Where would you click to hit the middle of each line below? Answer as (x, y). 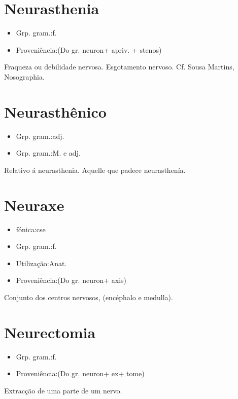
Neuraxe (34, 205)
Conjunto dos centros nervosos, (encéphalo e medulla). (89, 297)
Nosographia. (24, 76)
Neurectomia (50, 332)
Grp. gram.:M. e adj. (48, 153)
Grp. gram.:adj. (40, 136)
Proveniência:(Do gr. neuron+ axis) (71, 280)
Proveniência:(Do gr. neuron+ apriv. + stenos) (89, 49)
